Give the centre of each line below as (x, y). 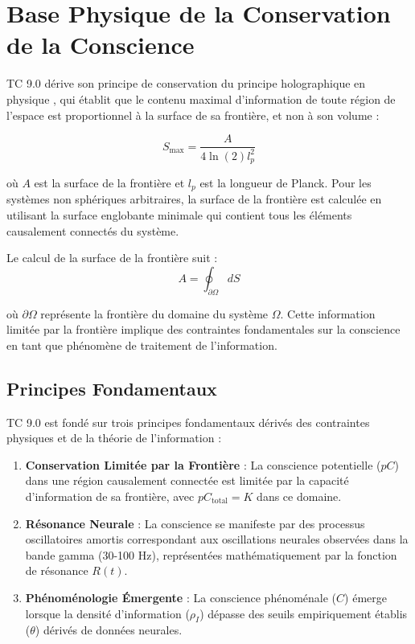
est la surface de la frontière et (109, 182)
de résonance (57, 570)
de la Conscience (101, 45)
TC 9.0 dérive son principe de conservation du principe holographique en (186, 83)
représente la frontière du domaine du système (154, 313)
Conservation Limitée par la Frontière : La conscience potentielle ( (203, 464)
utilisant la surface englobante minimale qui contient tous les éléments (179, 215)
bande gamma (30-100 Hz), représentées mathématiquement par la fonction (211, 554)
